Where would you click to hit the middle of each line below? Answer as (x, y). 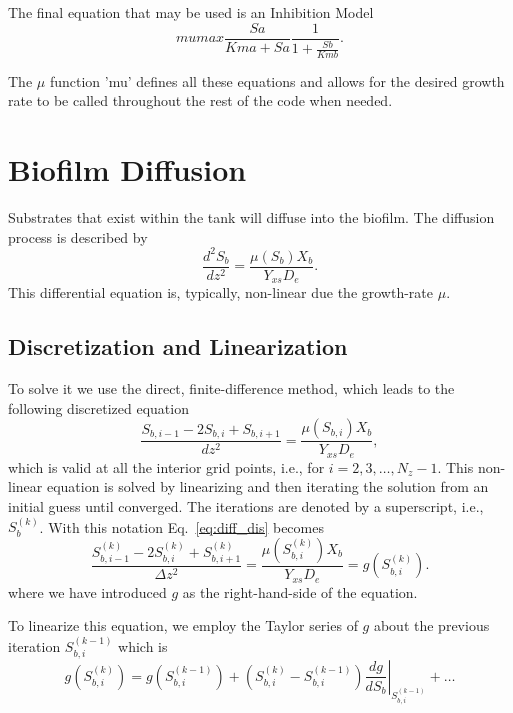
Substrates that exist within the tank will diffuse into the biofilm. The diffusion (251, 217)
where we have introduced (87, 591)
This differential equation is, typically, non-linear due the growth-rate (221, 292)
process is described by (78, 236)
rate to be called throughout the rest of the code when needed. (200, 100)
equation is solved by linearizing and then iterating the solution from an (267, 486)
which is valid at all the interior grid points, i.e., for (166, 466)
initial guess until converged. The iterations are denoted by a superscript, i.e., (246, 506)
